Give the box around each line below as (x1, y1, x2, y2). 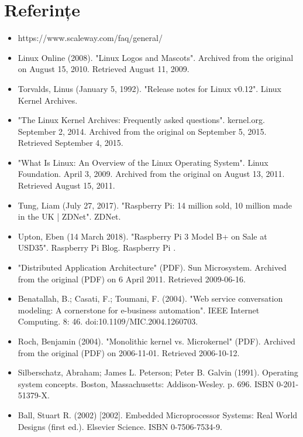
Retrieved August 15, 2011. (18, 179, 115, 192)
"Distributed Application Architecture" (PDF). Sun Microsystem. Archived (18, 261, 287, 274)
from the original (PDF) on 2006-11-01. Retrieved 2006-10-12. (18, 346, 240, 359)
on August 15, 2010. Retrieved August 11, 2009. (18, 63, 190, 75)
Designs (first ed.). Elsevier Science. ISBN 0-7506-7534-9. (18, 420, 222, 432)
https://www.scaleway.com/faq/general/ (18, 32, 163, 44)
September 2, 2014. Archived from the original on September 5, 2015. (18, 125, 267, 137)
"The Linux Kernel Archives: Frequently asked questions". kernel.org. (18, 114, 265, 126)
